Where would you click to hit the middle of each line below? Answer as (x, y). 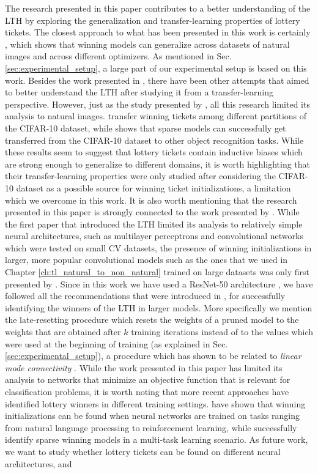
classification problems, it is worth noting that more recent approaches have (147, 391)
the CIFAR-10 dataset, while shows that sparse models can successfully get (146, 128)
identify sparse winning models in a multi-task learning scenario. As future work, (157, 439)
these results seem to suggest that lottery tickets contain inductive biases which (154, 152)
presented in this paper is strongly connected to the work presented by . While (152, 212)
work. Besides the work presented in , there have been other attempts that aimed (157, 80)
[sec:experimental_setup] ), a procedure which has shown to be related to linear (153, 356)
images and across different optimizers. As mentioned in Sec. (118, 56)
